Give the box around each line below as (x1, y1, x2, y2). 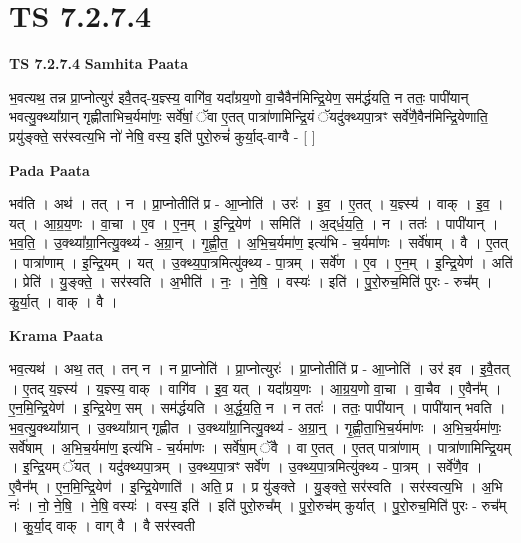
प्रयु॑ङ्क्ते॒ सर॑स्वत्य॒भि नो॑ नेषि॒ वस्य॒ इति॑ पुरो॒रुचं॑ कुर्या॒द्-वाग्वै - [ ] (9, 125, 316, 146)
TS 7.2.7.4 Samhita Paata (9, 53, 189, 74)
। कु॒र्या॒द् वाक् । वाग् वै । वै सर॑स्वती (9, 515, 195, 535)
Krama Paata (9, 324, 103, 345)
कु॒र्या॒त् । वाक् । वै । (9, 291, 118, 312)
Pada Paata (9, 159, 90, 180)
